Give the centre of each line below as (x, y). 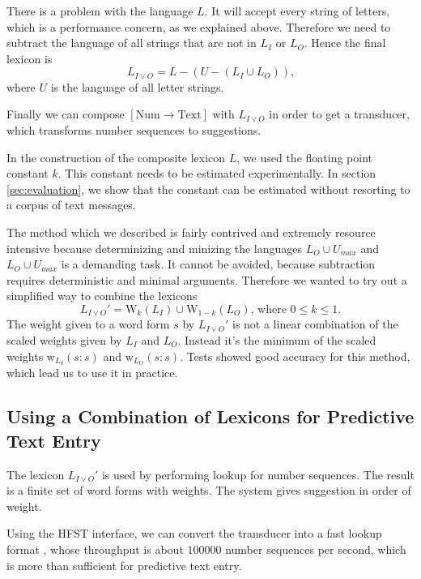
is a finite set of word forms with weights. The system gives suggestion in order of (209, 490)
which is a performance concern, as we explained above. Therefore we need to (199, 26)
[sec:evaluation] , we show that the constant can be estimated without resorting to (208, 189)
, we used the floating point (304, 157)
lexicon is (30, 58)
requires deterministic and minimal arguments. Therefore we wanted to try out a (207, 279)
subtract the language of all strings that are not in (132, 43)
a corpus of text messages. (71, 205)
